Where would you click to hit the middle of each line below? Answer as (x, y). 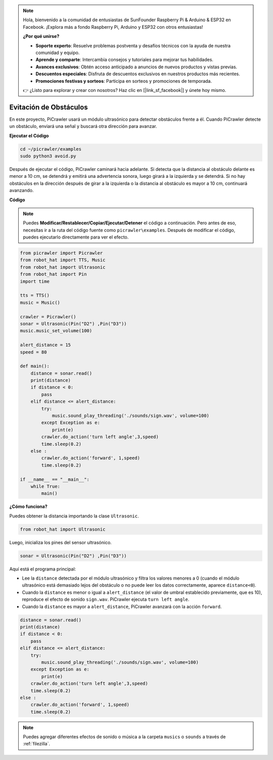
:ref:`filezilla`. (37, 744)
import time (35, 281)
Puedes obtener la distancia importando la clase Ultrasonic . (74, 516)
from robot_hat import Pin (53, 274)
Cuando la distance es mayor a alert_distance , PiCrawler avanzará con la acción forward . (122, 606)
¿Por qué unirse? (41, 36)
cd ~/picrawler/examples (51, 149)
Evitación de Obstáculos (49, 107)
